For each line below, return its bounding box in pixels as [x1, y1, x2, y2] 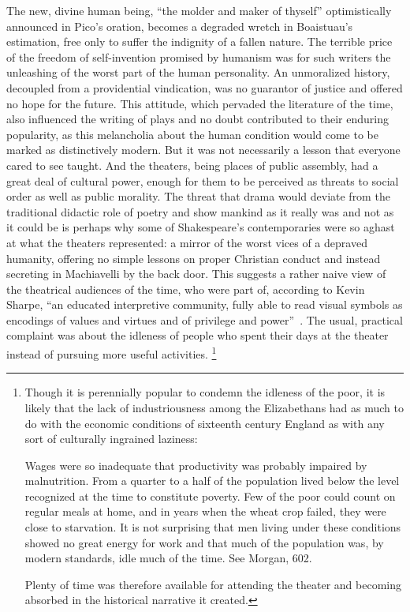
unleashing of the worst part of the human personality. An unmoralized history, [6, 64, 390, 81]
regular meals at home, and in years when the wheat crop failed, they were [24, 503, 386, 520]
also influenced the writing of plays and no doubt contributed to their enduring [6, 111, 389, 127]
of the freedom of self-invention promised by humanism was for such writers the [6, 48, 391, 65]
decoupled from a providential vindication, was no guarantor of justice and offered [6, 79, 403, 96]
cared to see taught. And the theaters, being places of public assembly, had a [6, 156, 378, 173]
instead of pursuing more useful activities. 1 [6, 344, 217, 362]
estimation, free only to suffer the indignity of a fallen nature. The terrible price [6, 33, 393, 50]
